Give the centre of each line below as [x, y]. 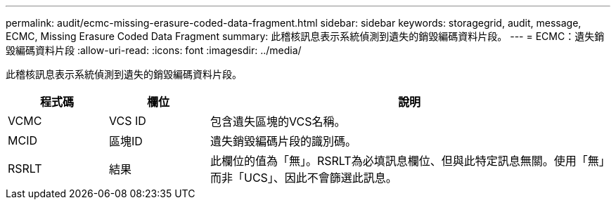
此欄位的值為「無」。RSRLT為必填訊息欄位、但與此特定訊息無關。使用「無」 [407, 161]
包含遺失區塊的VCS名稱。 [278, 121]
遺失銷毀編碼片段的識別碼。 [283, 141]
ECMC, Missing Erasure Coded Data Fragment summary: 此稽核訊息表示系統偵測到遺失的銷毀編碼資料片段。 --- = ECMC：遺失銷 [305, 36]
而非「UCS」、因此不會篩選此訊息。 [303, 178]
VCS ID [127, 121]
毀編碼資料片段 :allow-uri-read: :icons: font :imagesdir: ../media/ [154, 50]
